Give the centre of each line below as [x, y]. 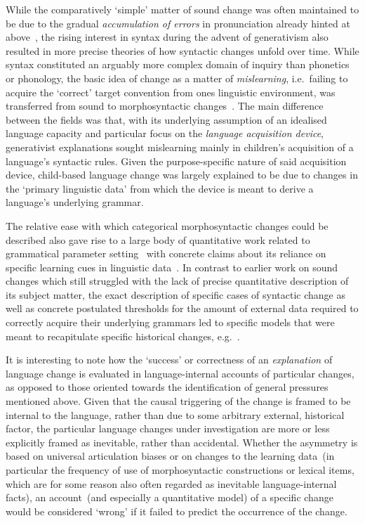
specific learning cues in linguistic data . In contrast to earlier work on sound [172, 267]
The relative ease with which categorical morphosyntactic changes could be [167, 225]
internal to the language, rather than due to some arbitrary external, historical [175, 414]
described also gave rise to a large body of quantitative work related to [158, 239]
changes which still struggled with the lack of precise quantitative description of [177, 281]
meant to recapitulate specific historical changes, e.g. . [123, 336]
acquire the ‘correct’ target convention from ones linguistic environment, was [171, 92]
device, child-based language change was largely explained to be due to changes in [182, 175]
